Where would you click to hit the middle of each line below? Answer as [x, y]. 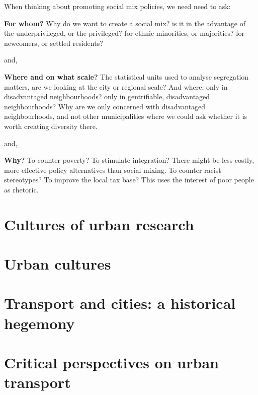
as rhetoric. [21, 189]
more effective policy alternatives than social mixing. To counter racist [113, 170]
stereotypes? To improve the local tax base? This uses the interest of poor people [129, 180]
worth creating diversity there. [51, 126]
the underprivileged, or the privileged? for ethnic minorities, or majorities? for [124, 33]
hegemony [39, 323]
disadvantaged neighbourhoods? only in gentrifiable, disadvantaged [107, 96]
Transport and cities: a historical [120, 303]
